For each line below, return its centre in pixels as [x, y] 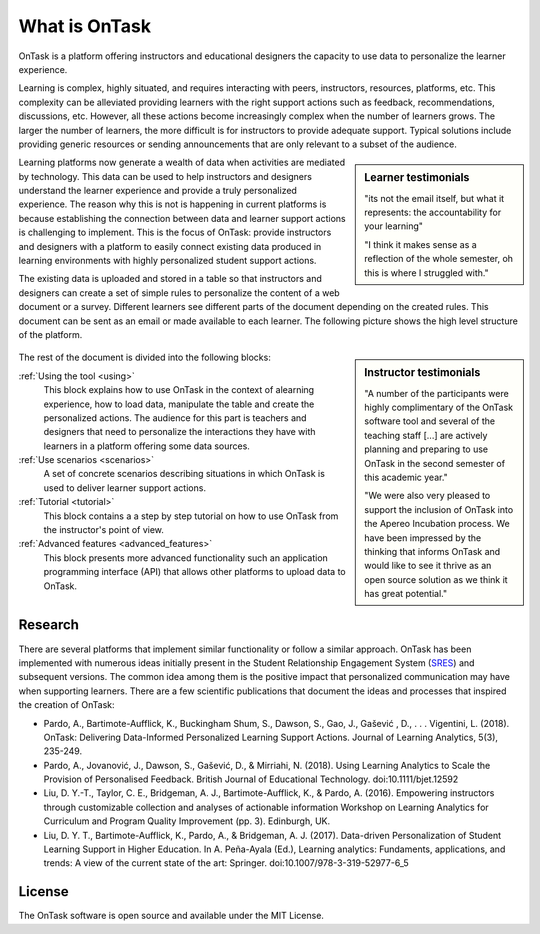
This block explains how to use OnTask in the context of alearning [179, 390]
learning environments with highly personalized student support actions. [167, 261]
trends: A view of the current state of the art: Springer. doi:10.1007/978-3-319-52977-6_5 [226, 863]
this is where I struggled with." [426, 272]
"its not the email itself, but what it [434, 198]
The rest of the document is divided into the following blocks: [145, 357]
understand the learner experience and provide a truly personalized [157, 191]
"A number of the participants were [436, 393]
